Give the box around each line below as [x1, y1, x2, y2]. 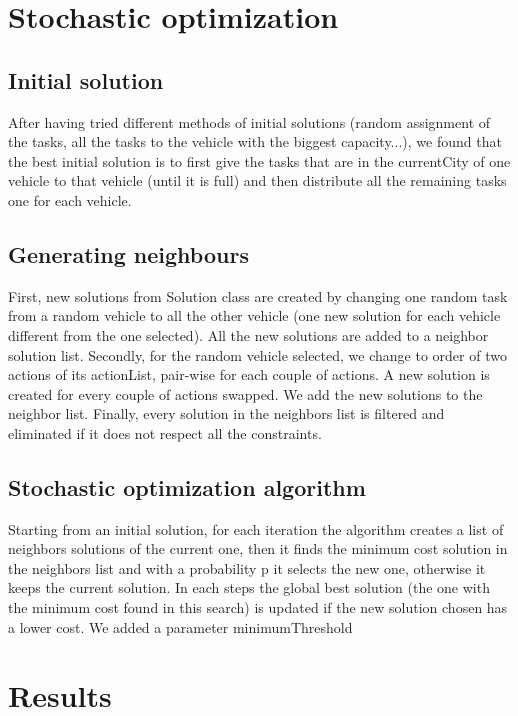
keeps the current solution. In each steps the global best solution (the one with [8, 577, 490, 598]
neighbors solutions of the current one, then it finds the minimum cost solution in [8, 538, 508, 559]
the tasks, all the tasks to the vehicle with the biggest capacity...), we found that [8, 131, 502, 152]
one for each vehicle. [8, 189, 132, 210]
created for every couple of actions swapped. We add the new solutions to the [8, 383, 483, 404]
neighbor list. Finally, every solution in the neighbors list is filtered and [8, 403, 445, 424]
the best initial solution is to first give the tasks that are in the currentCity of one [8, 150, 511, 171]
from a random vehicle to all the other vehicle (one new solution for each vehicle [8, 305, 501, 326]
